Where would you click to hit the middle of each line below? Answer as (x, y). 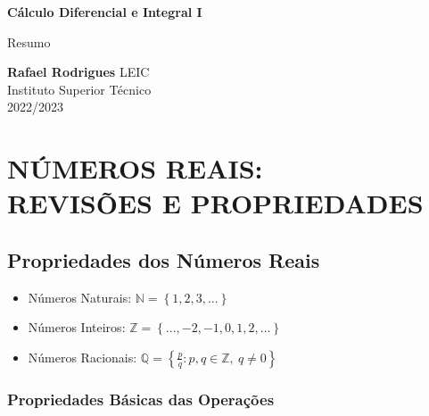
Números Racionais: (82, 357)
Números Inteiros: (77, 327)
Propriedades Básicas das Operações (141, 399)
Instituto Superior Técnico (79, 89)
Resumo (29, 42)
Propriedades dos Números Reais (164, 259)
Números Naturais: (80, 297)
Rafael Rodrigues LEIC (78, 72)
